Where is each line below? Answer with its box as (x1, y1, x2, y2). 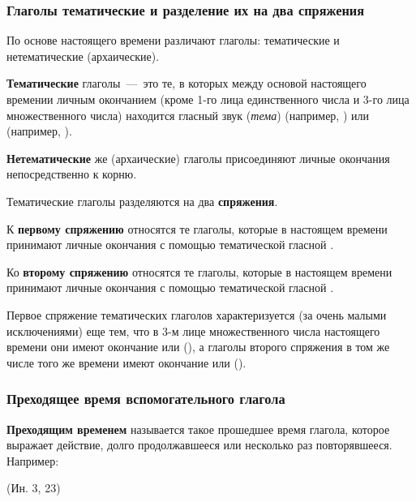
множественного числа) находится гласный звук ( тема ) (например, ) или (6, 106, 369, 123)
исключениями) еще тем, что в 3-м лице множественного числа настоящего (6, 322, 380, 339)
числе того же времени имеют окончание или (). (6, 354, 247, 371)
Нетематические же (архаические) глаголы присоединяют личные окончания (6, 149, 390, 166)
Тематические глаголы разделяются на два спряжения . (6, 192, 278, 209)
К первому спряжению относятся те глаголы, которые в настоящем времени (6, 220, 388, 237)
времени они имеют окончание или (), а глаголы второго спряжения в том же (6, 338, 390, 355)
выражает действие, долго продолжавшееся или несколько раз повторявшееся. (6, 436, 392, 453)
